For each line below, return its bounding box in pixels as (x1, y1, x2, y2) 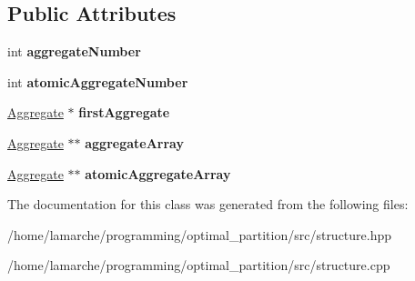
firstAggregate (78, 103, 170, 122)
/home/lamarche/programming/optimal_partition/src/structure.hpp (7, 225, 392, 244)
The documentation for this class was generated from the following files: (7, 195, 409, 214)
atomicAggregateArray (85, 164, 231, 183)
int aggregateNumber (7, 42, 141, 61)
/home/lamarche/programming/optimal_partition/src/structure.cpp (7, 256, 390, 275)
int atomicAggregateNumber (7, 72, 188, 91)
